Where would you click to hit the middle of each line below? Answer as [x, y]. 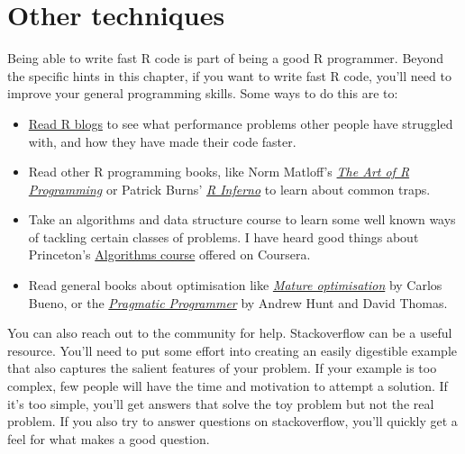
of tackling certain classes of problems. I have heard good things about [223, 236]
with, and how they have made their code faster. [162, 141]
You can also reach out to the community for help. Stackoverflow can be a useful [230, 333]
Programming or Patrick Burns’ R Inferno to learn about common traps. [229, 189]
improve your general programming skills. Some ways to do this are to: [203, 93]
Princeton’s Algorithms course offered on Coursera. [169, 254]
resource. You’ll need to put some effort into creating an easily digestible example [232, 350]
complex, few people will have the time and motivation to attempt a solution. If [228, 386]
